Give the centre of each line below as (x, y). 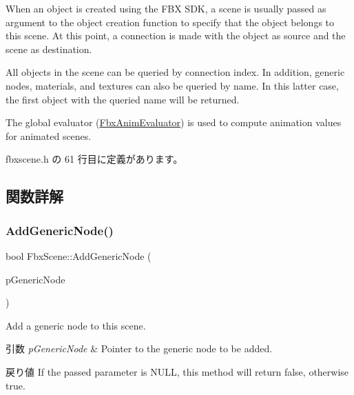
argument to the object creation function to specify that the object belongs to (170, 22)
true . (15, 385)
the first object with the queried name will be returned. (123, 99)
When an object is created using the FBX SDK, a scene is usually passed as (166, 8)
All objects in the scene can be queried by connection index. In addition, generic (175, 72)
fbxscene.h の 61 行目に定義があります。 (94, 159)
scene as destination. (49, 49)
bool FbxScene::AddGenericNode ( (79, 255)
